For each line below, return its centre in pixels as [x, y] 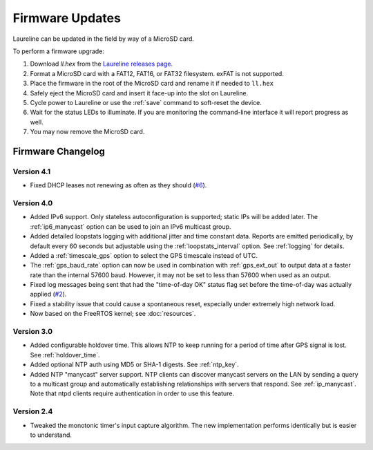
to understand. [51, 435]
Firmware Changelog [59, 151]
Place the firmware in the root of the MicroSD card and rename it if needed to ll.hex [152, 84]
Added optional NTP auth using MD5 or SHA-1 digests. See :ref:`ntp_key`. [134, 365]
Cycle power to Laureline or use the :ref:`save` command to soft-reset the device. [146, 102]
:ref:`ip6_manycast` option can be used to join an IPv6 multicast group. [131, 226]
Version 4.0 [33, 203]
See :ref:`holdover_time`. [65, 355]
